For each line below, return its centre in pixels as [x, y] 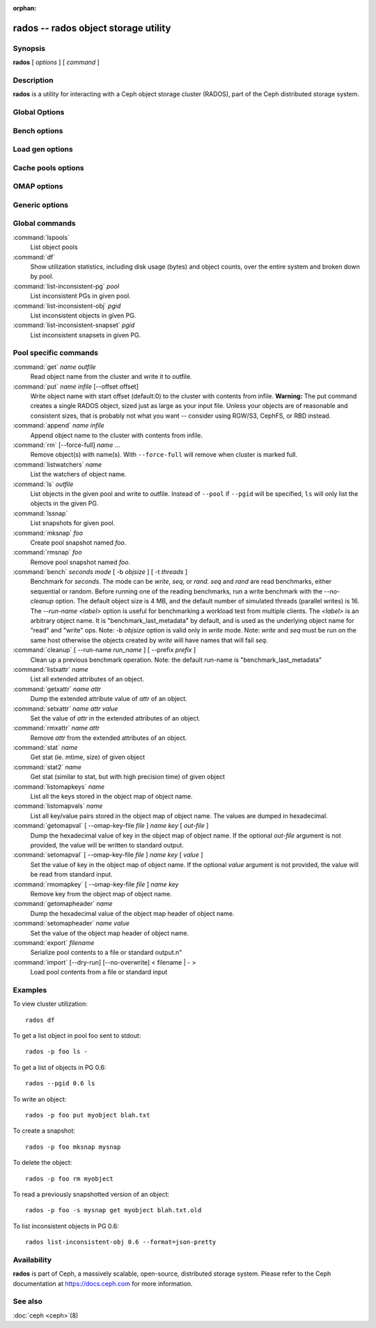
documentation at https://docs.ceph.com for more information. [103, 1283]
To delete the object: [42, 1163]
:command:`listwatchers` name [57, 465]
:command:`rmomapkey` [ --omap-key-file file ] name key [96, 884]
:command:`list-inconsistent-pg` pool [66, 286]
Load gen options [43, 149]
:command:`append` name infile [58, 425]
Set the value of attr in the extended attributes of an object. [116, 718]
